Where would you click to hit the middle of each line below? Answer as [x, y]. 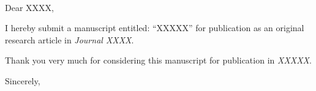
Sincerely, [23, 80]
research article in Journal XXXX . [70, 39]
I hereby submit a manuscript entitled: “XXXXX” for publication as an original [155, 28]
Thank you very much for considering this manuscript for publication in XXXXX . [158, 60]
